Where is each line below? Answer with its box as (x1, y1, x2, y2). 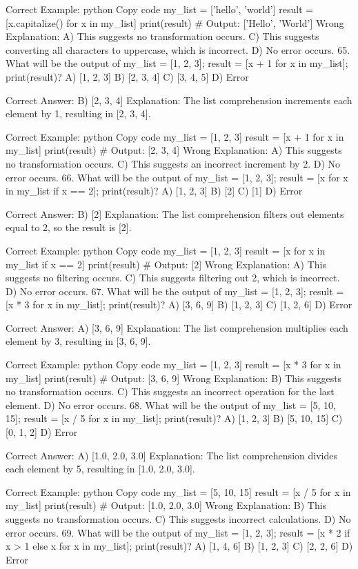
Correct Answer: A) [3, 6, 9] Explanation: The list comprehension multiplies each (6, 320, 348, 335)
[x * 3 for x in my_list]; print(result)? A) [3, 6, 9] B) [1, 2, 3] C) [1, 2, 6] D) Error (6, 297, 352, 312)
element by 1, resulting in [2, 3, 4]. (6, 106, 151, 121)
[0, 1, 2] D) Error (6, 425, 78, 439)
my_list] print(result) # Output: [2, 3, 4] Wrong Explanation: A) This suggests (6, 143, 342, 157)
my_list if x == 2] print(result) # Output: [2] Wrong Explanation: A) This (6, 257, 326, 271)
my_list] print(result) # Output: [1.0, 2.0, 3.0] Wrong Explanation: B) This (6, 498, 327, 512)
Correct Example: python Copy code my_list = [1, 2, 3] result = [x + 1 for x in (6, 129, 344, 143)
